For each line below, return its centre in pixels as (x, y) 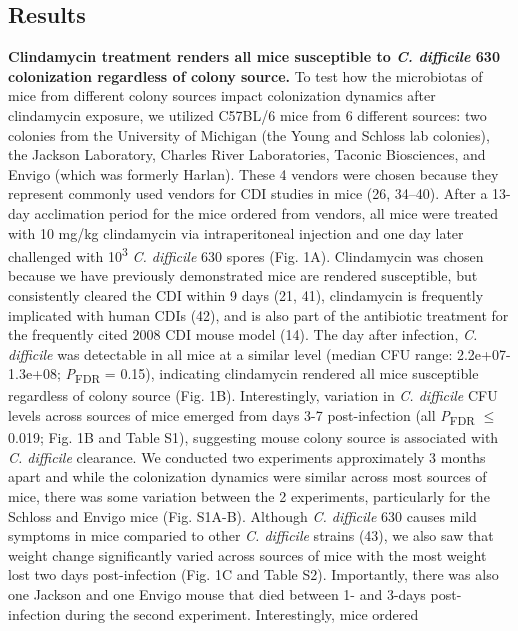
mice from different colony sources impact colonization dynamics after (222, 95)
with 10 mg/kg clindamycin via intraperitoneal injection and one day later (236, 232)
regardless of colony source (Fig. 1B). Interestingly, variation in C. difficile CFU (253, 395)
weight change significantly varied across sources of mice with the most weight (247, 554)
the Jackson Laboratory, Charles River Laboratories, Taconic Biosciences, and (247, 154)
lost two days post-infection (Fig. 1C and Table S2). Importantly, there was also (253, 574)
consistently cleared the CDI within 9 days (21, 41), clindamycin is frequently (246, 294)
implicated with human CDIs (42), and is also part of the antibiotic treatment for (258, 314)
